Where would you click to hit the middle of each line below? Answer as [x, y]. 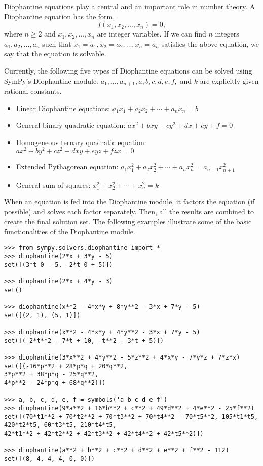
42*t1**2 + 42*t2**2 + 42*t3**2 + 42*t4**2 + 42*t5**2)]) [104, 434]
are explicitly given [229, 80]
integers [227, 34]
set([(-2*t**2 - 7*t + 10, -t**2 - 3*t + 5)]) [84, 340]
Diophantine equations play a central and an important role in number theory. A [130, 6]
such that [57, 43]
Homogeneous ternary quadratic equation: [81, 142]
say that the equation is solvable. [55, 53]
